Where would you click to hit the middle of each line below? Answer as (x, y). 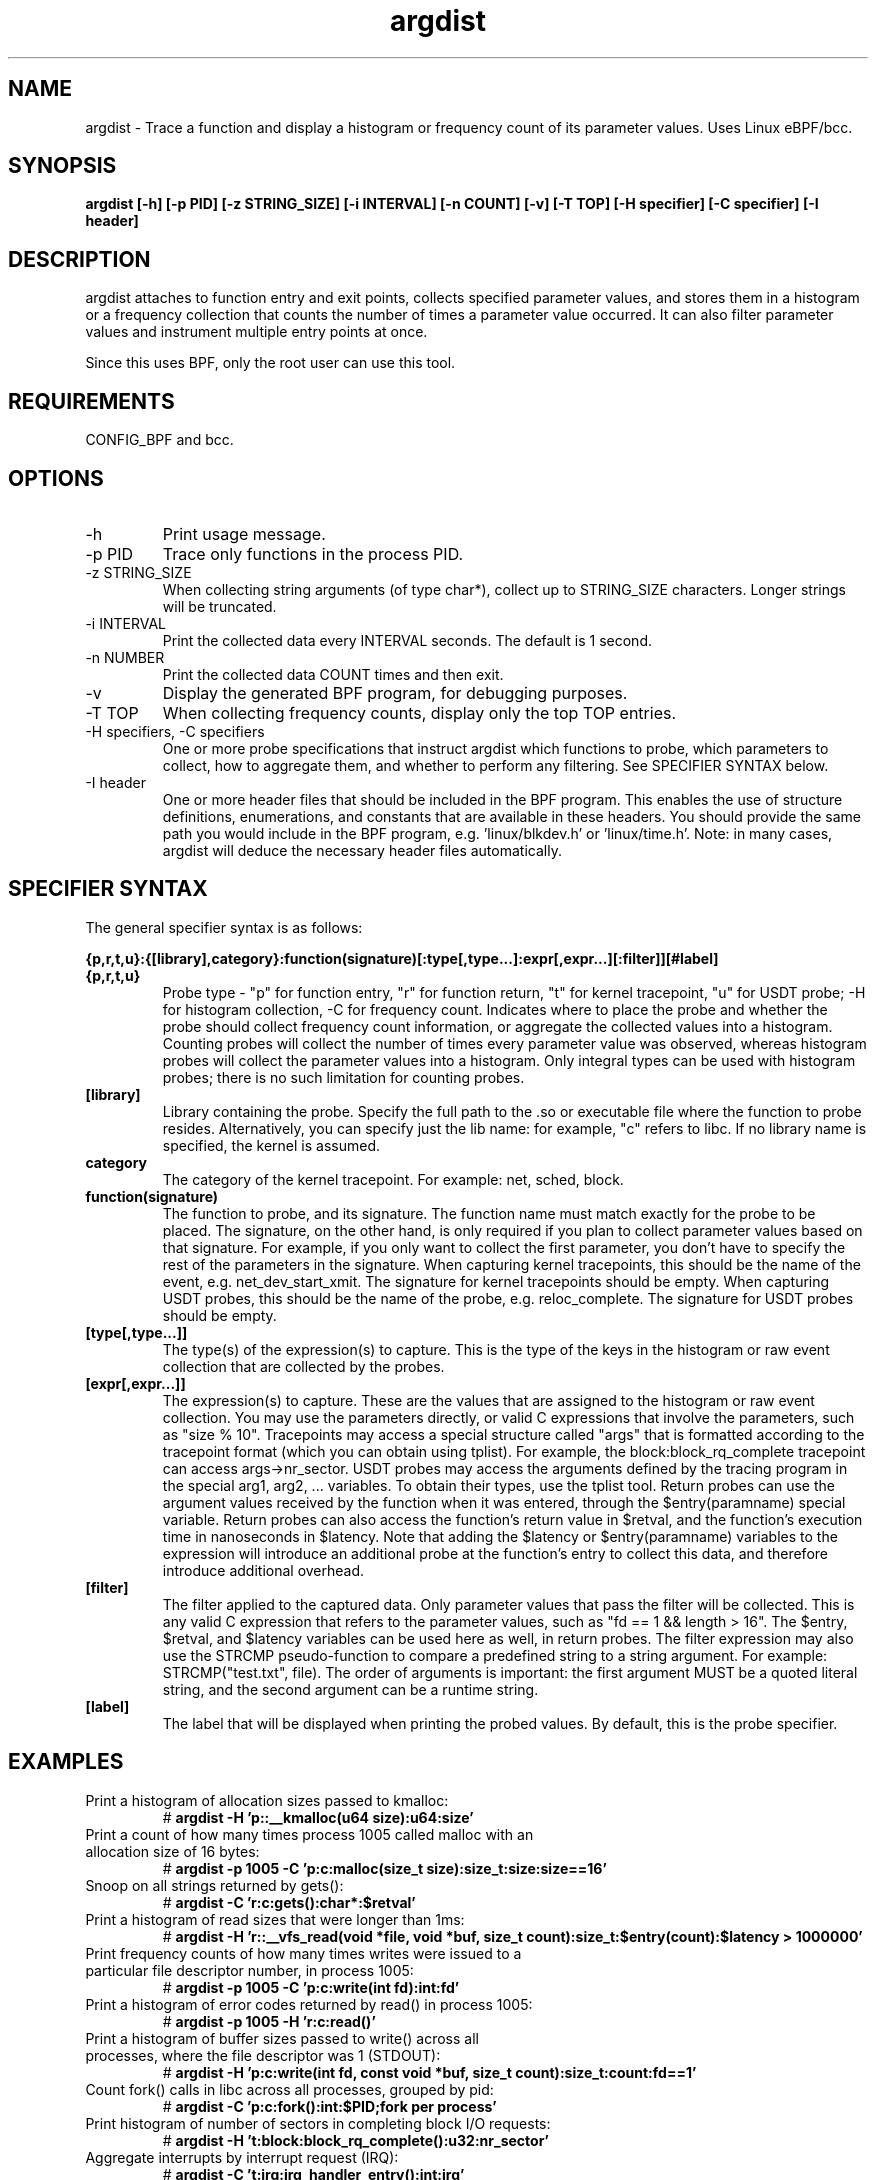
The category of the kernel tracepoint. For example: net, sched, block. (393, 1179)
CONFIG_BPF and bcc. (159, 440)
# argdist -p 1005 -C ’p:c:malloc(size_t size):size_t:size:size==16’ (384, 1868)
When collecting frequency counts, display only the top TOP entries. (419, 712)
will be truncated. (219, 606)
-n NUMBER (125, 657)
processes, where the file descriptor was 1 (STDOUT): (263, 2055)
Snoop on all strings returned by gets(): (214, 1885)
